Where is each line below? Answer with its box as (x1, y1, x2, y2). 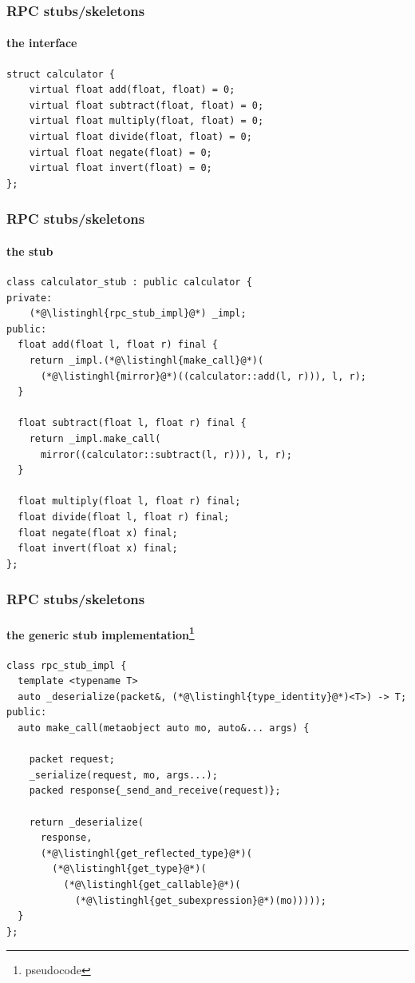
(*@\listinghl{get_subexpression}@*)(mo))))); (74, 894, 326, 906)
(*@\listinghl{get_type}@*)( (52, 863, 207, 875)
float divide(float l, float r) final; (18, 511, 230, 523)
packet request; (29, 754, 116, 766)
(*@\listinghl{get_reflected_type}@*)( (40, 847, 252, 859)
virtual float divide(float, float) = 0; (29, 131, 252, 143)
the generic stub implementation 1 (6, 623, 195, 643)
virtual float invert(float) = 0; (29, 162, 212, 174)
